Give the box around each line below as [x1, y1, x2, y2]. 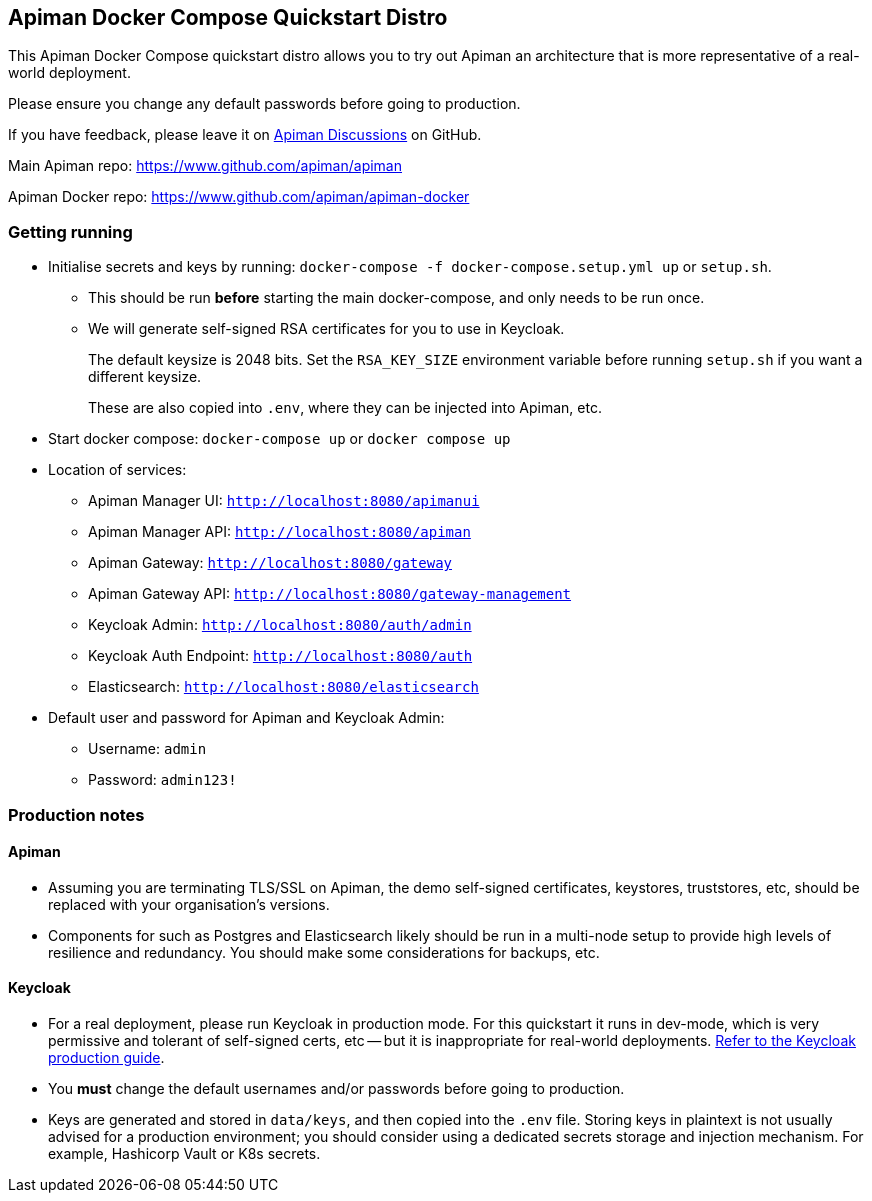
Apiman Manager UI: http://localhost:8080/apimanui [88, 492, 480, 510]
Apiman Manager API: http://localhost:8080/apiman [88, 523, 471, 541]
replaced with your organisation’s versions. [48, 895, 330, 913]
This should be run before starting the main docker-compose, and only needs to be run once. [88, 289, 705, 307]
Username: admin [88, 740, 207, 758]
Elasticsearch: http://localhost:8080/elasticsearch [88, 678, 479, 696]
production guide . [48, 1048, 165, 1066]
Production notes [8, 804, 145, 825]
